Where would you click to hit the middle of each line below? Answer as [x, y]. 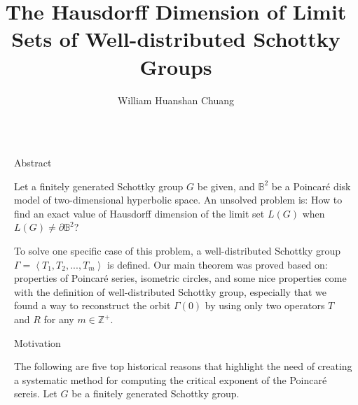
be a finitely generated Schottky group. [156, 393]
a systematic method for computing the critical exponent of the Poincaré [171, 379]
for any [59, 319]
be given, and [226, 186]
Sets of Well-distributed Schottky [176, 39]
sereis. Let [36, 393]
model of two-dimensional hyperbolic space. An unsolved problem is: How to [178, 200]
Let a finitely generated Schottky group [99, 186]
